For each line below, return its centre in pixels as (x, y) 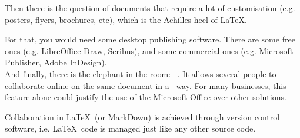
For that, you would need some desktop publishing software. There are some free (150, 39)
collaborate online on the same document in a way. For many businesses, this (146, 85)
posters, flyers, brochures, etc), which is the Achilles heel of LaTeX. (126, 19)
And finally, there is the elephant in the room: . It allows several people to (141, 73)
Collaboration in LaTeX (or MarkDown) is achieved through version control (142, 116)
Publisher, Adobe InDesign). (56, 62)
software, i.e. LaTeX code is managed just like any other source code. (130, 128)
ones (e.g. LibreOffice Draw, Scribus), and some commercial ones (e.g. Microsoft (149, 50)
